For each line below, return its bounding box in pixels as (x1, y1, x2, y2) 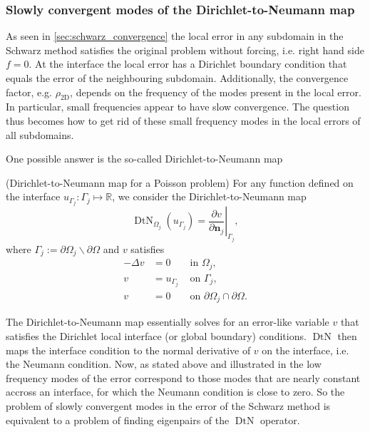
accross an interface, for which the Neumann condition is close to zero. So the (6, 384, 345, 399)
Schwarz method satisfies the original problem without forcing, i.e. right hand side (6, 42, 364, 57)
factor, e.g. (6, 84, 52, 99)
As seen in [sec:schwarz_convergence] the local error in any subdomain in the (6, 29, 344, 43)
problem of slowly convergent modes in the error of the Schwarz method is (6, 398, 331, 413)
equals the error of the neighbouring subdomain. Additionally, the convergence (6, 71, 349, 85)
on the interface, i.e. (262, 342, 349, 357)
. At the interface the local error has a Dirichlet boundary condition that (29, 56, 347, 71)
